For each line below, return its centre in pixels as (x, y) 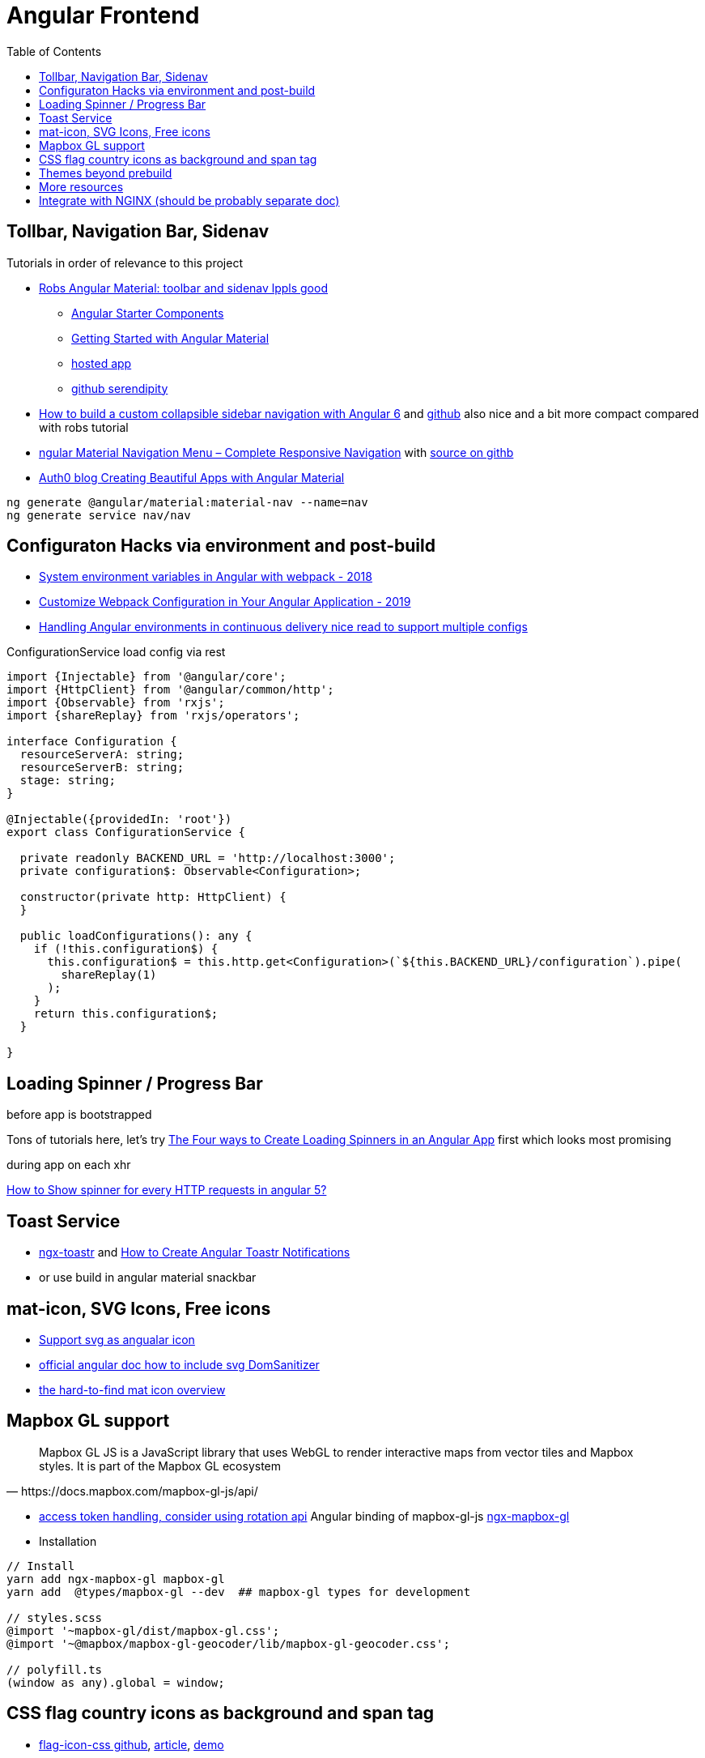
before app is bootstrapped (79, 1115)
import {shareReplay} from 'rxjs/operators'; (153, 716)
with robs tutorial (84, 427)
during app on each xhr (69, 1165)
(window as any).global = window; (116, 1682)
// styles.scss (55, 1617)
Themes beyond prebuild (106, 173)
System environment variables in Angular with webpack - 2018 (206, 577)
